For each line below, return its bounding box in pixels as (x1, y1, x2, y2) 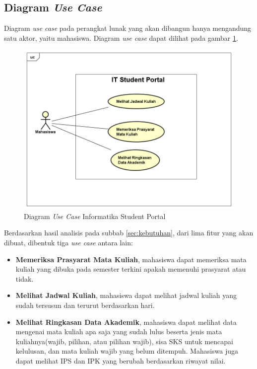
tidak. (15, 273, 34, 284)
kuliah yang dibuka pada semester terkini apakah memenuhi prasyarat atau (15, 264, 246, 274)
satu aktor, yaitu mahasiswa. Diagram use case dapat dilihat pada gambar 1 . (4, 32, 238, 43)
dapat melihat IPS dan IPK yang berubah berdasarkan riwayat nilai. (15, 356, 226, 366)
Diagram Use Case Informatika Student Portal (24, 211, 166, 221)
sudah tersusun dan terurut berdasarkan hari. (15, 300, 155, 310)
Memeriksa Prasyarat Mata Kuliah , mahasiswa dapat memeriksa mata (15, 254, 247, 264)
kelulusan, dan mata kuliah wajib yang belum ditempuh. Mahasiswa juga (15, 346, 239, 356)
